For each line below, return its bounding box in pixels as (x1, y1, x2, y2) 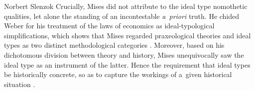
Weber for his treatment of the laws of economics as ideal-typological (4, 20, 215, 31)
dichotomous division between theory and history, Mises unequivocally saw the (4, 49, 244, 60)
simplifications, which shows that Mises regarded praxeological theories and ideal (4, 30, 251, 40)
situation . (4, 79, 35, 89)
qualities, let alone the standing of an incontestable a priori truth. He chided (4, 10, 240, 21)
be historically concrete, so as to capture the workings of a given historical (4, 69, 232, 80)
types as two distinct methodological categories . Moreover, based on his (4, 40, 225, 50)
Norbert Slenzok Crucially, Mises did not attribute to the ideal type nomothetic (4, 1, 248, 11)
